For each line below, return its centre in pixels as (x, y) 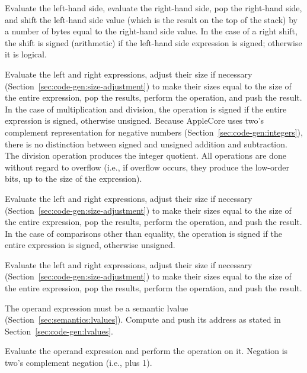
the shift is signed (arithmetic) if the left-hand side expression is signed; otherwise (153, 42)
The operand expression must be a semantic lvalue (97, 308)
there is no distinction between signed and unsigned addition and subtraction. (146, 144)
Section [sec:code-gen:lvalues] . (59, 331)
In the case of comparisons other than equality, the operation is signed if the (143, 233)
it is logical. (26, 54)
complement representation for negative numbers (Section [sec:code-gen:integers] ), (154, 132)
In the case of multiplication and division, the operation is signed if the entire (146, 109)
